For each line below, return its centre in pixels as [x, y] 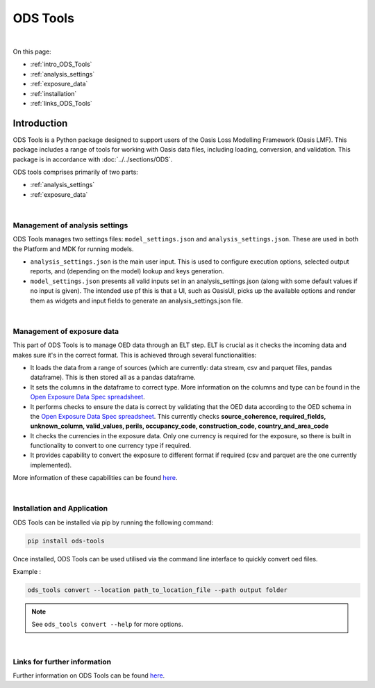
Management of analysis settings [70, 225]
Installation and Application [60, 509]
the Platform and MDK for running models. [73, 249]
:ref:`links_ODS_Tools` [61, 103]
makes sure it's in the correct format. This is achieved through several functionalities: [135, 355]
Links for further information [62, 662]
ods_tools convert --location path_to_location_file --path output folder [158, 590]
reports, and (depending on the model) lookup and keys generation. [127, 271]
